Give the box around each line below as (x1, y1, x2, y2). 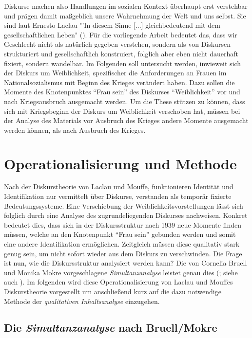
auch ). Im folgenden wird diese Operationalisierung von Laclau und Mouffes (4, 277, 233, 287)
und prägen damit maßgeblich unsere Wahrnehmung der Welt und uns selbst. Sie (4, 10, 246, 20)
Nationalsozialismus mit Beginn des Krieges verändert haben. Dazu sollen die (4, 77, 235, 87)
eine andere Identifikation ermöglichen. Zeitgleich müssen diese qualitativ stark (4, 239, 240, 249)
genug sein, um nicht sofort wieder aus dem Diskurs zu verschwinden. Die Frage (4, 248, 242, 258)
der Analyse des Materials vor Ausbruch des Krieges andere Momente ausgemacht (4, 115, 249, 125)
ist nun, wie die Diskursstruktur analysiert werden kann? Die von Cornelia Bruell (4, 258, 247, 268)
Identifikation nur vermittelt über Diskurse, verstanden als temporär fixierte (4, 191, 232, 201)
